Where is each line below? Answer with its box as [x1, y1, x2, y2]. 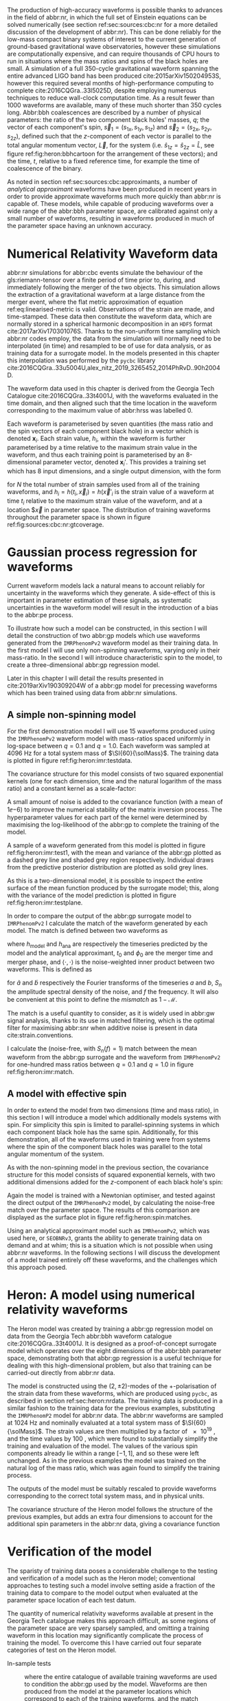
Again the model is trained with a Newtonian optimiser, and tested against [7, 1191, 216, 1199]
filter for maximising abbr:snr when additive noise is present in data [7, 1023, 198, 1032]
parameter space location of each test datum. [7, 1596, 137, 1604]
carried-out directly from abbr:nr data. [7, 1369, 115, 1377]
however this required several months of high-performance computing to [7, 79, 214, 87]
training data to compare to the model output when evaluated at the [7, 1588, 198, 1597]
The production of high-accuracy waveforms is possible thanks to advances [7, 6, 223, 14]
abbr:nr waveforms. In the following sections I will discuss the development [7, 1248, 220, 1257]
